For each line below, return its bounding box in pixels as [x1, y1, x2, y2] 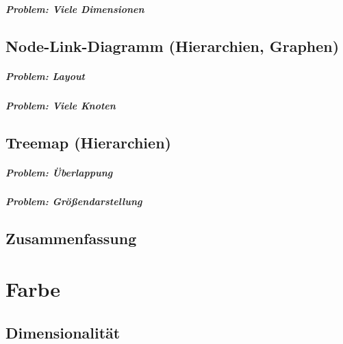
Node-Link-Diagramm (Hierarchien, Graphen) [5, 35, 340, 56]
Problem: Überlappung [5, 165, 113, 179]
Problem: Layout [5, 68, 85, 83]
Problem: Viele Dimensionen [5, 1, 144, 16]
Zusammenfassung [5, 228, 137, 249]
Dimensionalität [5, 321, 120, 343]
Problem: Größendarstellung [5, 194, 142, 209]
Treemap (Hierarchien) [5, 131, 171, 153]
